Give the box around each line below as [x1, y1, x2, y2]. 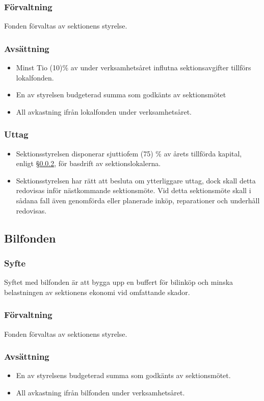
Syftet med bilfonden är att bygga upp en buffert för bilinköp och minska [4, 277, 233, 287]
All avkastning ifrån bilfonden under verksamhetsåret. [16, 387, 185, 397]
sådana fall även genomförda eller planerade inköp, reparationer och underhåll [16, 195, 260, 205]
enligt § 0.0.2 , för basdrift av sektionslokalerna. [16, 158, 161, 169]
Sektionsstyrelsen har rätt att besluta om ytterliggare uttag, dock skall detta [16, 175, 256, 185]
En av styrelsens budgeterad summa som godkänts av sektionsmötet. [16, 370, 231, 381]
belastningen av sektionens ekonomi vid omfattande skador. [4, 286, 190, 297]
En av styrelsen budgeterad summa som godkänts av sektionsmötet [16, 89, 226, 100]
